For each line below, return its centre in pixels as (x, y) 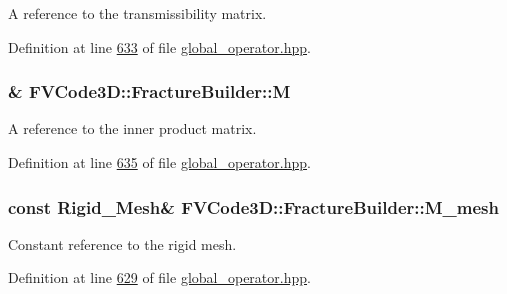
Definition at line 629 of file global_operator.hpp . (159, 277)
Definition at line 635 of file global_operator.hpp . (159, 162)
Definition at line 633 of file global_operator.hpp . (159, 46)
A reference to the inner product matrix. (132, 128)
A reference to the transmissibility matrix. (137, 13)
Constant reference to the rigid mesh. (122, 243)
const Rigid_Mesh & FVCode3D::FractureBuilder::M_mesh (254, 206)
